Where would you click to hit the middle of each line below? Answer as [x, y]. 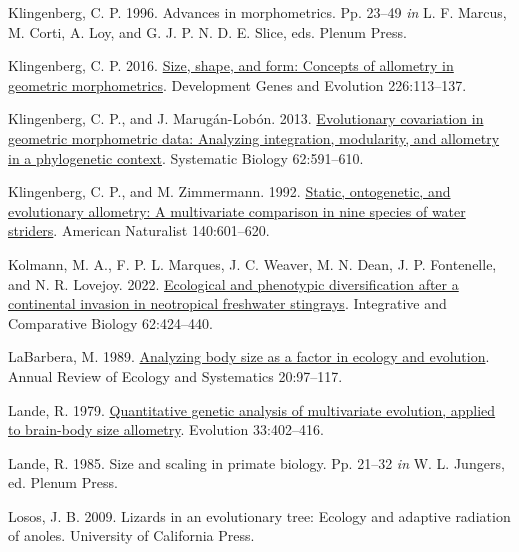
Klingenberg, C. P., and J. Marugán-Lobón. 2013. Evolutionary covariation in [246, 118]
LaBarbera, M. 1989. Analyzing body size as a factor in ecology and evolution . [249, 356]
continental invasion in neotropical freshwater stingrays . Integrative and [227, 303]
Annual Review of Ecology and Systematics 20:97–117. [175, 375]
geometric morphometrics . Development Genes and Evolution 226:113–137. [237, 84]
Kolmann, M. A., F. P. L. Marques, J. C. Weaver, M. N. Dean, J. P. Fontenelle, [252, 263]
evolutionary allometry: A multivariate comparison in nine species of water [237, 210]
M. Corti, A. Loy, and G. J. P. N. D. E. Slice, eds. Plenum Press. [207, 31]
